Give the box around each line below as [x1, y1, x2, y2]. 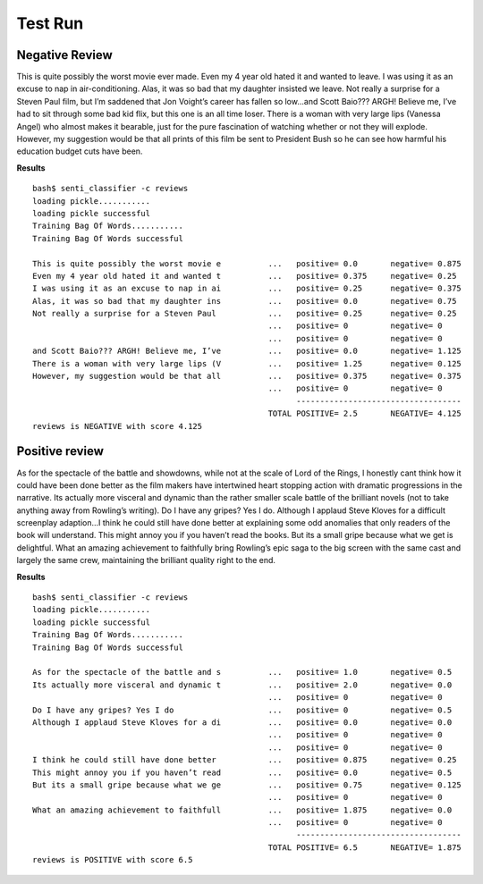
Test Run [16, 13, 84, 33]
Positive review [16, 443, 105, 459]
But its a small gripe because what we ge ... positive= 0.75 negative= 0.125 [32, 779, 462, 790]
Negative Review [16, 47, 114, 63]
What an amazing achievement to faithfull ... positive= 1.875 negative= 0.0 [32, 804, 453, 815]
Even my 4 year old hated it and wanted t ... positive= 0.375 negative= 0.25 [32, 271, 457, 281]
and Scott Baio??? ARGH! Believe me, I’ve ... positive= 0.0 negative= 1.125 [32, 346, 462, 357]
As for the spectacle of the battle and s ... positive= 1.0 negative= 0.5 [32, 667, 453, 678]
